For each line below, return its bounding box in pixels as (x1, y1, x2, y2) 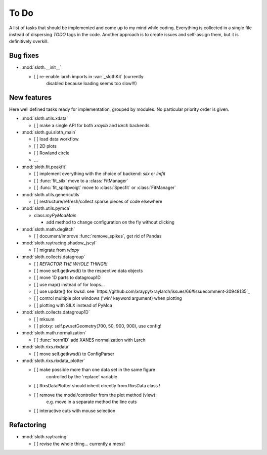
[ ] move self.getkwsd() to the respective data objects (34, 268, 143, 273)
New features (9, 93, 52, 101)
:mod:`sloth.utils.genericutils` (21, 191, 81, 197)
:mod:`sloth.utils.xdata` (21, 115, 68, 121)
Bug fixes (9, 51, 39, 60)
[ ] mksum (34, 316, 54, 322)
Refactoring (9, 421, 46, 429)
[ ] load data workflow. (34, 136, 80, 142)
